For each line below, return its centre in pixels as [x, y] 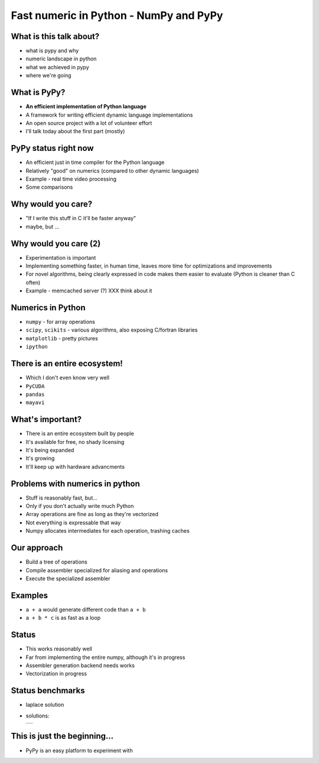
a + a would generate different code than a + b [86, 609]
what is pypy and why [52, 51]
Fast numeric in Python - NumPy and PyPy [117, 15]
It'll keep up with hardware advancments [75, 466]
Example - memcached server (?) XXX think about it [89, 291]
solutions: [38, 716]
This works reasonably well [59, 649]
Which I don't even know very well [67, 378]
